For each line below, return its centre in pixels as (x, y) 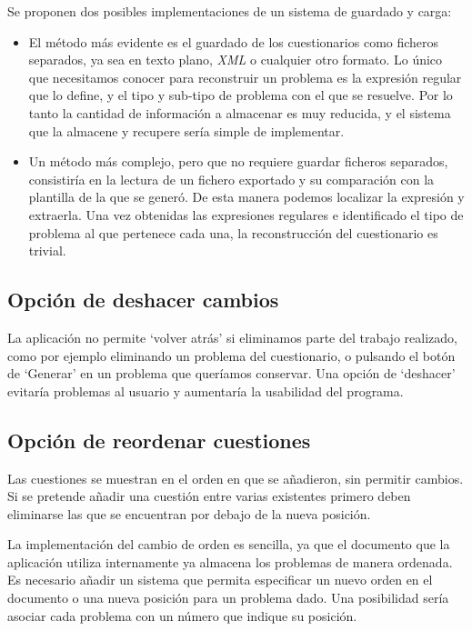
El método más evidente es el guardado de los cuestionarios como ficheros (234, 41)
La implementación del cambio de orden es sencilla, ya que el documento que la (229, 544)
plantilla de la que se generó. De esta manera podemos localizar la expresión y (246, 197)
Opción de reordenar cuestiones (159, 440)
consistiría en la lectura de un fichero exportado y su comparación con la (231, 179)
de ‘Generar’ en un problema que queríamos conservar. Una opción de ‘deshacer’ (231, 373)
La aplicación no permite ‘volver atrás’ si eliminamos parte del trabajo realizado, (232, 337)
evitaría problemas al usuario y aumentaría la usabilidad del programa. (206, 391)
